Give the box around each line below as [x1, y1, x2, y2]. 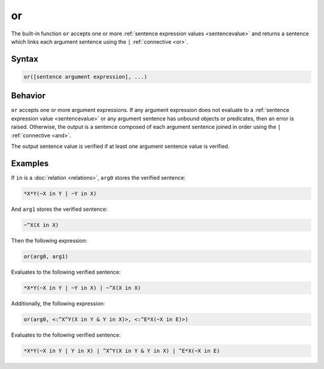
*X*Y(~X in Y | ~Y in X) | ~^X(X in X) [23, 285, 141, 291]
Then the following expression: [11, 237, 88, 244]
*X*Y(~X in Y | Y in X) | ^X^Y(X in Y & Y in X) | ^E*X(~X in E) [23, 347, 220, 354]
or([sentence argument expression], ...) [23, 73, 148, 80]
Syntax [11, 54, 38, 64]
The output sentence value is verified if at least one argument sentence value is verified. [11, 143, 230, 150]
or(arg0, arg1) [23, 253, 68, 260]
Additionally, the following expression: [11, 300, 105, 307]
